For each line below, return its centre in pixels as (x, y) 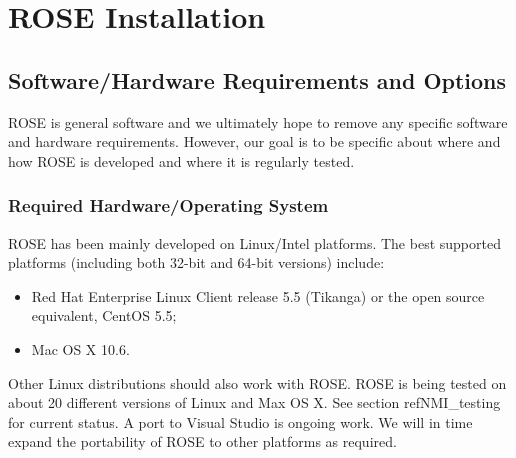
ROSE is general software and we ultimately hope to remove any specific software (258, 121)
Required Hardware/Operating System (168, 205)
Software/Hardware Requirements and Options (257, 79)
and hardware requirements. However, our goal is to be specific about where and (254, 141)
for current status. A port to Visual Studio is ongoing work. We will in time (240, 421)
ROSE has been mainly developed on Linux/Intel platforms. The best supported (254, 242)
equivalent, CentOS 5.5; (104, 315)
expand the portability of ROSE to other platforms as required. (202, 441)
